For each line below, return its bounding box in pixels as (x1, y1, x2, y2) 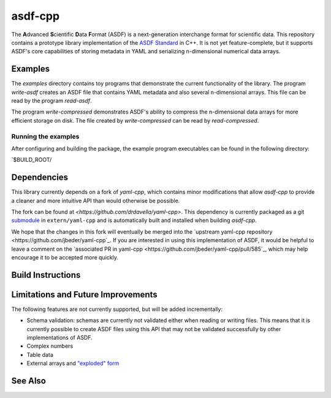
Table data (26, 351, 53, 358)
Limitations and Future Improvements (11, 289, 158, 300)
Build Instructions (11, 270, 81, 280)
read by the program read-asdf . (11, 97, 92, 104)
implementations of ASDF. (26, 334, 93, 342)
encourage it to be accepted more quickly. (11, 253, 119, 261)
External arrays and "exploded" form (26, 359, 120, 367)
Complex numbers (26, 342, 74, 350)
